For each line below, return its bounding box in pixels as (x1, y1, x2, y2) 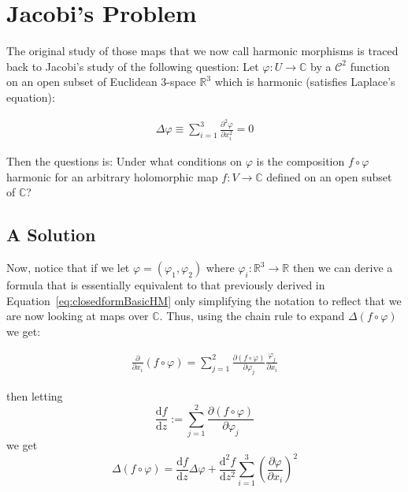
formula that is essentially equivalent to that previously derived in (6, 277, 325, 293)
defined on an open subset (266, 168, 392, 184)
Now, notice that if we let (6, 259, 130, 276)
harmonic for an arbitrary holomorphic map (6, 168, 218, 184)
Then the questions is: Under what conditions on (6, 153, 243, 170)
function (350, 58, 390, 74)
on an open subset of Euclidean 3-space (6, 73, 196, 90)
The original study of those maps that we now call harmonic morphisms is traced (6, 43, 399, 59)
